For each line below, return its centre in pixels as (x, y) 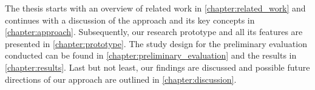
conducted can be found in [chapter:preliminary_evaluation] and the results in (151, 55)
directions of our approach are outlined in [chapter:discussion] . (121, 79)
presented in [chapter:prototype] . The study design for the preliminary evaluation (156, 43)
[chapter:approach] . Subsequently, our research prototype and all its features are (154, 32)
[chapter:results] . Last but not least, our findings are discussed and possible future (157, 67)
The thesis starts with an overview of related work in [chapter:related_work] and (155, 8)
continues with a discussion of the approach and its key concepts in (130, 20)
